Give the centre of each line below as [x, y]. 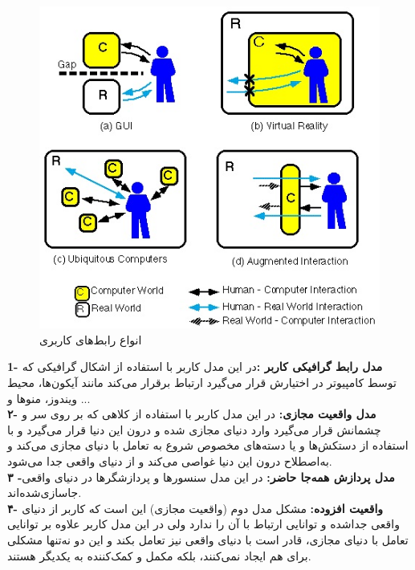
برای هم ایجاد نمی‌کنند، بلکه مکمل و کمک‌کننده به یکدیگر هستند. [159, 555]
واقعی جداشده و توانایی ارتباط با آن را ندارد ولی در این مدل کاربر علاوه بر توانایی [203, 524]
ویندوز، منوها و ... [49, 398]
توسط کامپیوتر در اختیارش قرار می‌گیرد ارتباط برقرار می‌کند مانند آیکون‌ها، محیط [202, 382]
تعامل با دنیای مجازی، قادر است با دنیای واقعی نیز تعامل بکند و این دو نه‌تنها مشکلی [208, 539]
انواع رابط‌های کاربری [91, 339]
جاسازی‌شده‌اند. [45, 493]
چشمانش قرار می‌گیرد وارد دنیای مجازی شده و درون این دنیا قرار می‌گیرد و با [194, 429]
